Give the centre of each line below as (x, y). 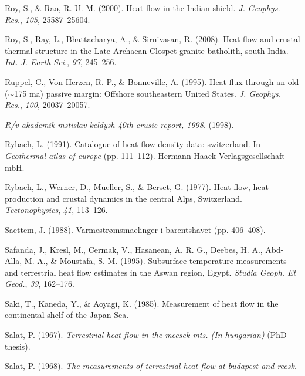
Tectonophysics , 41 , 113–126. (56, 210)
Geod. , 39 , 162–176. (40, 284)
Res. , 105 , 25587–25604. (48, 19)
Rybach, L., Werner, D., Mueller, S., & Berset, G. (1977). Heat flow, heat (137, 187)
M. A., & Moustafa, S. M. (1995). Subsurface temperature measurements (155, 261)
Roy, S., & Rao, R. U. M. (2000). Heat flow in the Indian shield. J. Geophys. (143, 8)
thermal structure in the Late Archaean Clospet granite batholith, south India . (147, 50)
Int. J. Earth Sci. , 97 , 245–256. (61, 62)
